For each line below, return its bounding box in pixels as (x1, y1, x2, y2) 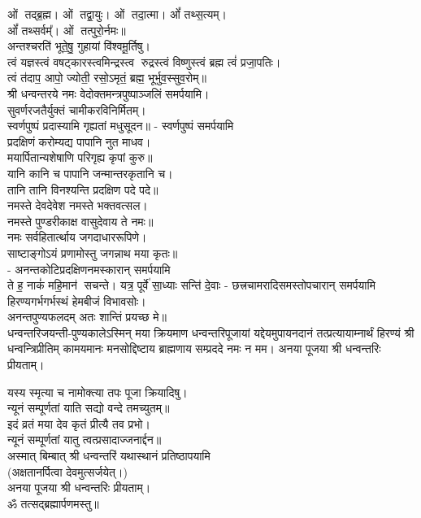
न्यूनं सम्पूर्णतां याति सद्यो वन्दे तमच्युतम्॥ (7, 399, 170, 416)
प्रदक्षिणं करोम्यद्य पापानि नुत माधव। (7, 133, 151, 150)
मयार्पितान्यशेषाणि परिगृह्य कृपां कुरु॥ (7, 149, 153, 166)
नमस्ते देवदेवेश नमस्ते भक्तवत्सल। (7, 197, 148, 214)
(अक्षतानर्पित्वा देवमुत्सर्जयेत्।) (7, 463, 128, 480)
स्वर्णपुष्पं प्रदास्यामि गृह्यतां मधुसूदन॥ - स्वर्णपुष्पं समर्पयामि (7, 117, 234, 134)
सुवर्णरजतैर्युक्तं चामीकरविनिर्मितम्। (7, 101, 146, 118)
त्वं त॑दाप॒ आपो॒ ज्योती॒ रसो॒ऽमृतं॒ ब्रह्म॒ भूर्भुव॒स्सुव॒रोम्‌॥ (7, 69, 206, 86)
